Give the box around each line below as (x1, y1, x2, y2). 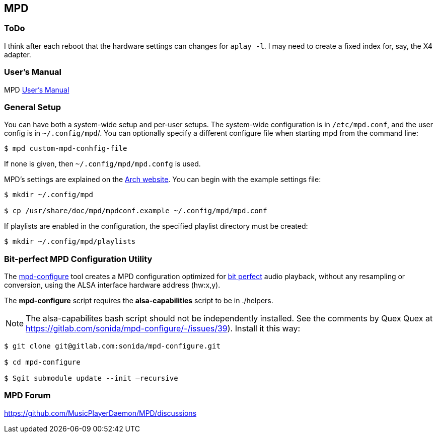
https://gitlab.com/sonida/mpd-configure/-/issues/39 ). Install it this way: (26, 323, 301, 334)
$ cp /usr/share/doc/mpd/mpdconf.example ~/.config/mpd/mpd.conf (4, 207, 267, 215)
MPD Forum (4, 390, 51, 401)
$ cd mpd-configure (4, 358, 81, 367)
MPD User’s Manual (4, 85, 69, 94)
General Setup (4, 102, 61, 112)
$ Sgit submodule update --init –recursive (4, 374, 178, 383)
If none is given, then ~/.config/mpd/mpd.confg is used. (4, 159, 201, 168)
